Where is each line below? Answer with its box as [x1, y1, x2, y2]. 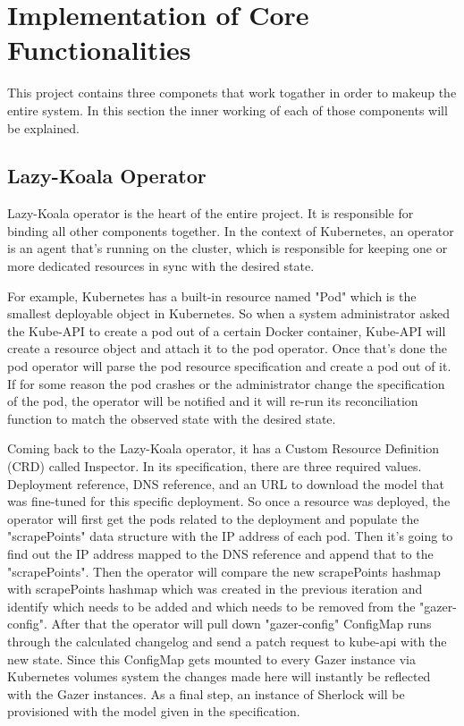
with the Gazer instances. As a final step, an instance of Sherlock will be [7, 684, 405, 703]
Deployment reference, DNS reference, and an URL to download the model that [7, 474, 444, 493]
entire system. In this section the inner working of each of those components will [7, 100, 448, 119]
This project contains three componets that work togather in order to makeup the [7, 83, 457, 102]
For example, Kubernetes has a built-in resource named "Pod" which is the [7, 286, 417, 305]
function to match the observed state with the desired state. [7, 409, 336, 427]
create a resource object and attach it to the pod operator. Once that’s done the [7, 339, 447, 358]
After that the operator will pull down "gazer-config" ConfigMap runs [51, 614, 432, 633]
